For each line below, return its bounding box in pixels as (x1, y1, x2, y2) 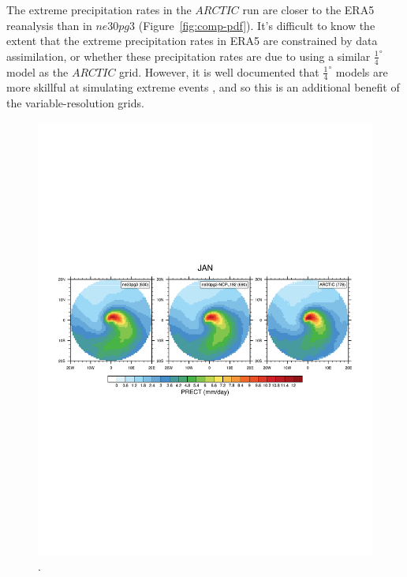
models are (335, 63, 388, 80)
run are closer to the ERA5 (242, 2, 375, 17)
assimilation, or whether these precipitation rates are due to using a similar (6, 47, 371, 64)
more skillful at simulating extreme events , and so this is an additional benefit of (6, 79, 400, 96)
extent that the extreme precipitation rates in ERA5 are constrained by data (6, 32, 378, 49)
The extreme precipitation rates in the (6, 2, 192, 17)
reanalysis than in (6, 17, 92, 33)
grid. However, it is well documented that (119, 63, 319, 80)
